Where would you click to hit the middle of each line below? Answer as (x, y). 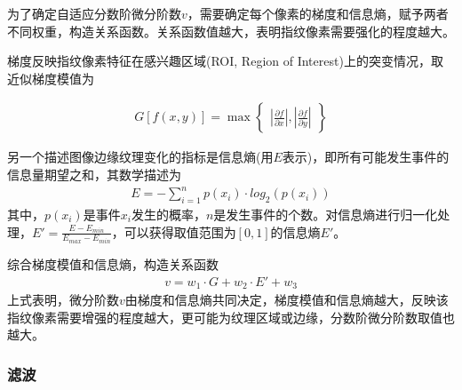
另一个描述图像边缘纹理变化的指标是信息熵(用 (140, 157)
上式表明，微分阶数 (63, 300)
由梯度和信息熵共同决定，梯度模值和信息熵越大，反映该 (287, 300)
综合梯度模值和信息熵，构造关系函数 (113, 263)
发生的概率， (168, 214)
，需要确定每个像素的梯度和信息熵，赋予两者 (318, 13)
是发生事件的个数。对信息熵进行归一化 (326, 214)
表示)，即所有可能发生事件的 (366, 157)
